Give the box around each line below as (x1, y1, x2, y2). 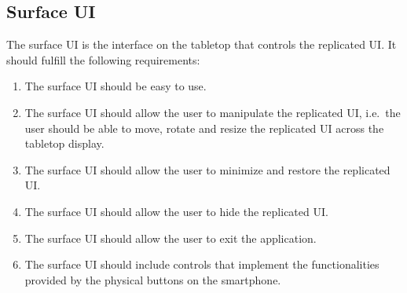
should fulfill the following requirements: (6, 51, 200, 68)
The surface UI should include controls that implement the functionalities (24, 256, 379, 273)
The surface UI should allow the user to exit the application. (24, 229, 317, 246)
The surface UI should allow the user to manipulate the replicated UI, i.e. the (24, 104, 401, 120)
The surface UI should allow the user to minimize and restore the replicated (24, 161, 390, 178)
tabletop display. (24, 135, 104, 152)
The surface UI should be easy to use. (24, 78, 207, 94)
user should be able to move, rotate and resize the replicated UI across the (24, 119, 384, 136)
